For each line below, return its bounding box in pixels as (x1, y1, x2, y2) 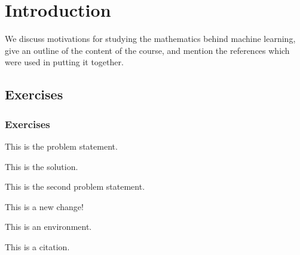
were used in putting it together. (5, 56, 124, 68)
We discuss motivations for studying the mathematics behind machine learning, (5, 32, 296, 45)
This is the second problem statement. (5, 180, 145, 193)
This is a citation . (5, 240, 70, 253)
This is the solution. (5, 160, 78, 172)
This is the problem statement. (5, 139, 118, 152)
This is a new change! (5, 200, 84, 212)
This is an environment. (5, 220, 92, 233)
